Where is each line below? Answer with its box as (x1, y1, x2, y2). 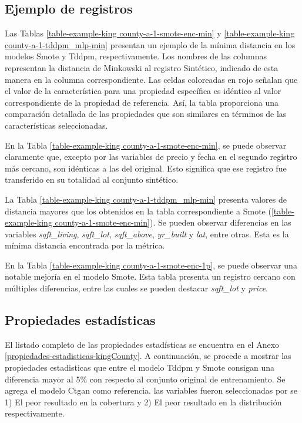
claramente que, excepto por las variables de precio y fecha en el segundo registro (5, 150, 297, 163)
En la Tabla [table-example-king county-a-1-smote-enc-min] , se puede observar (5, 139, 287, 151)
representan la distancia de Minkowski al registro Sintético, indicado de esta (5, 61, 278, 73)
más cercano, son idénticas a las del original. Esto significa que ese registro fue (5, 162, 287, 174)
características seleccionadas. (5, 119, 108, 131)
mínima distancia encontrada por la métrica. (5, 239, 165, 251)
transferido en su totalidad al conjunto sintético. (5, 173, 179, 186)
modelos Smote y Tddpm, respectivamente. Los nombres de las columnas (5, 50, 267, 62)
